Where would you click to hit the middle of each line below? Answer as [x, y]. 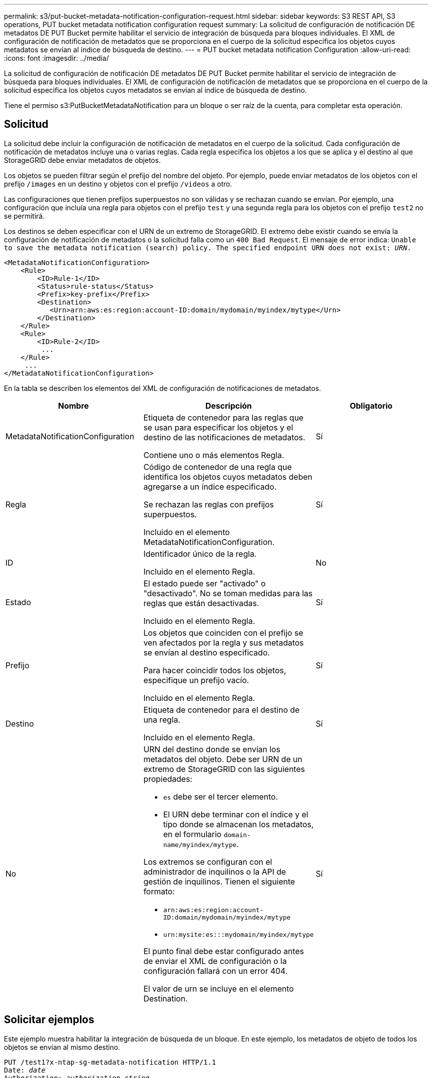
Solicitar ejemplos [49, 1020]
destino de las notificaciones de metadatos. [224, 437]
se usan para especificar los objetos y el [218, 427]
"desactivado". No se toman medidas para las [228, 593]
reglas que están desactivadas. [201, 603]
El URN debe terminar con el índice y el [235, 814]
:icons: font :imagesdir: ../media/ [56, 58]
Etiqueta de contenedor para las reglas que [223, 417]
